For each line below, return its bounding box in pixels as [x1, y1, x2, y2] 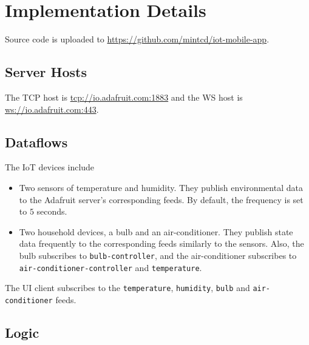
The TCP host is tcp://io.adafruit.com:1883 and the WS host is [5, 90, 243, 103]
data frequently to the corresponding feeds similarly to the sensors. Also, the [19, 237, 304, 250]
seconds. [36, 205, 67, 218]
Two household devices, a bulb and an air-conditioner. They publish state [19, 225, 293, 238]
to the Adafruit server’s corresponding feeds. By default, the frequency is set [19, 193, 304, 206]
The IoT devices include [5, 161, 95, 173]
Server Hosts [5, 62, 87, 81]
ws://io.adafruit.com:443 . [5, 102, 99, 115]
